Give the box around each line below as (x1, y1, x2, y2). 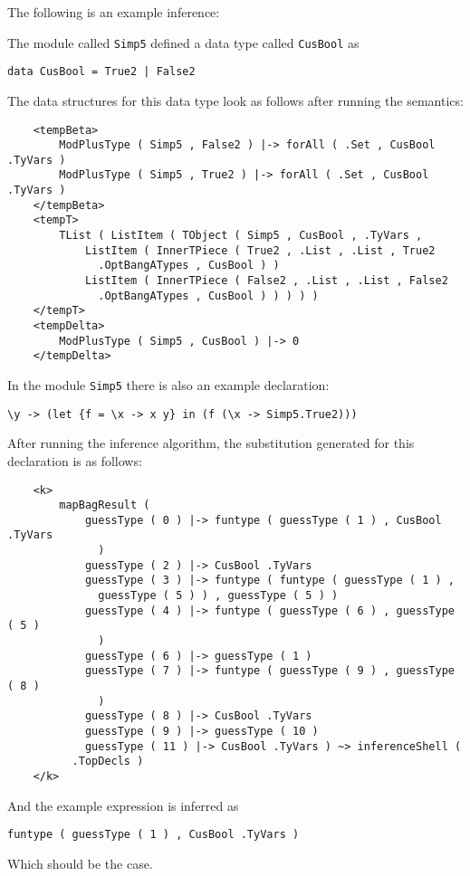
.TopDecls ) (72, 755, 144, 768)
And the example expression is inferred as (7, 795, 239, 814)
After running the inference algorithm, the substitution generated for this (7, 433, 415, 452)
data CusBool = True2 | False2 (7, 65, 196, 79)
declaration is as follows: (7, 451, 142, 470)
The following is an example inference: (7, 3, 220, 21)
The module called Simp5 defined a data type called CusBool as (7, 33, 360, 52)
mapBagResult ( (59, 499, 150, 512)
